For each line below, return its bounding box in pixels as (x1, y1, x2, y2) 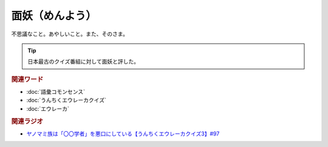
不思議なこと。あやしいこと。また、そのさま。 (11, 30, 129, 38)
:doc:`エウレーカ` (26, 105, 70, 112)
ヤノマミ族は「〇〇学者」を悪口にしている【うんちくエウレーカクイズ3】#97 (26, 130, 220, 137)
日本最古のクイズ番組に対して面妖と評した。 (27, 58, 140, 65)
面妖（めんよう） (11, 9, 97, 22)
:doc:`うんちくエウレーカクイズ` (26, 97, 106, 104)
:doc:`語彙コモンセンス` (26, 88, 85, 95)
